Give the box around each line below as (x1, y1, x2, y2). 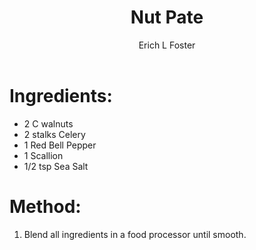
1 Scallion (23, 149, 64, 161)
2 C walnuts (23, 117, 74, 130)
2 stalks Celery (23, 128, 86, 140)
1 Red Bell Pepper (23, 139, 97, 151)
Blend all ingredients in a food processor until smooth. (23, 228, 247, 240)
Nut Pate (130, 6, 204, 29)
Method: (9, 195, 82, 218)
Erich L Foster (138, 39, 196, 51)
